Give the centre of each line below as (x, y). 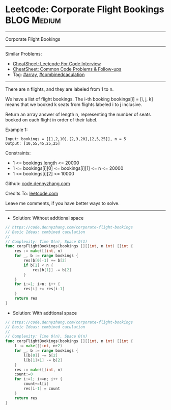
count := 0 (24, 374)
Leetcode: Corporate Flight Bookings (85, 9)
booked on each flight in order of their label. (51, 120)
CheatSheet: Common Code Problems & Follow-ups (67, 69)
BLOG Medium (33, 20)
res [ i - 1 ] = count (42, 389)
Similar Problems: (24, 54)
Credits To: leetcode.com (32, 193)
